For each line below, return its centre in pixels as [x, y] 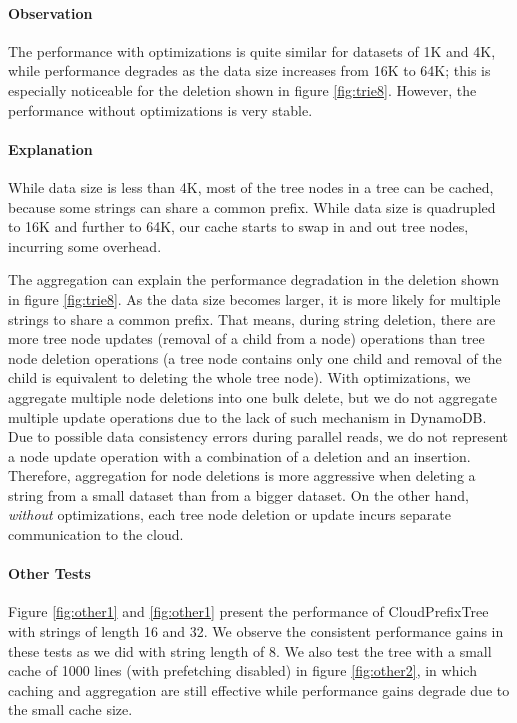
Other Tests [49, 573]
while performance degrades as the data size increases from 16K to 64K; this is [249, 70]
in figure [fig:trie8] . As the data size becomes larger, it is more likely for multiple [254, 298]
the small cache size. [70, 709]
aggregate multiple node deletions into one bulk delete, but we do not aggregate [252, 396]
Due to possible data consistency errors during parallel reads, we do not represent [258, 436]
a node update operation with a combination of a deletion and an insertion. [239, 455]
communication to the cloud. [96, 534]
